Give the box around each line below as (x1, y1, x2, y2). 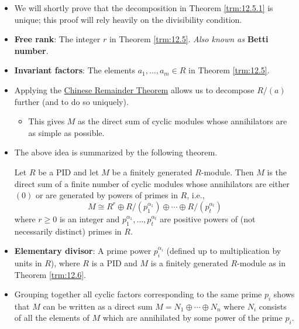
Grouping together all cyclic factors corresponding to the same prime (14, 288, 262, 300)
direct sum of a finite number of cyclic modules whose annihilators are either (14, 177, 290, 189)
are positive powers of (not (160, 212, 256, 225)
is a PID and (91, 256, 138, 269)
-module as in (237, 256, 286, 269)
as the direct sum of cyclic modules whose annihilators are (78, 115, 287, 127)
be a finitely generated (112, 165, 193, 178)
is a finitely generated (150, 256, 228, 269)
